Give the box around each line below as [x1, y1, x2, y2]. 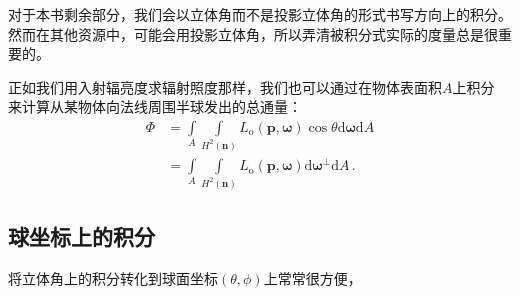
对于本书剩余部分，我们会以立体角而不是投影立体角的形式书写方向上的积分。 [8, 4, 512, 24]
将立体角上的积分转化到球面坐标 [8, 268, 218, 289]
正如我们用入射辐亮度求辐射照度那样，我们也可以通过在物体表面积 [8, 76, 442, 97]
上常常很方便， [263, 268, 362, 289]
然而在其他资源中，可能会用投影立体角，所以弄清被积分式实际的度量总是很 [8, 23, 498, 44]
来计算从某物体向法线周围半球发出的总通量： [8, 96, 302, 117]
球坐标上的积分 [8, 221, 155, 252]
